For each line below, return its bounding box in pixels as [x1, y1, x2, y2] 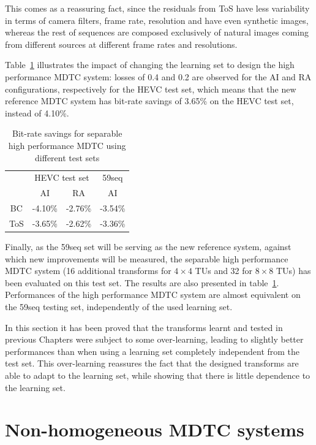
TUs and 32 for [195, 264, 253, 277]
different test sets [35, 151, 100, 164]
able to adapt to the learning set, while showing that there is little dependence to [5, 368, 310, 381]
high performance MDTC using [8, 139, 126, 151]
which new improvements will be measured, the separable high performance [5, 252, 288, 265]
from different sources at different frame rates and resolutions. [5, 37, 238, 50]
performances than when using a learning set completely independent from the [5, 344, 300, 357]
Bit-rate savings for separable [12, 127, 122, 140]
